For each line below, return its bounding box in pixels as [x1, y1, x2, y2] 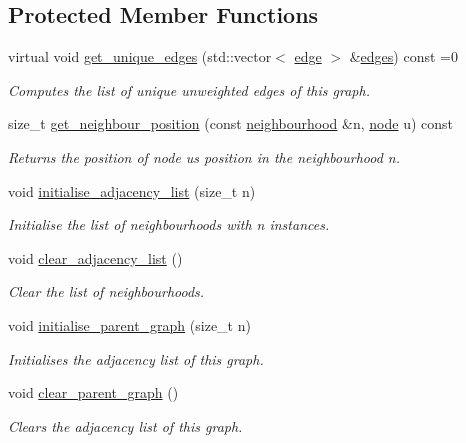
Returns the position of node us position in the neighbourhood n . [8, 146, 401, 167]
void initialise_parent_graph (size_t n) [8, 314, 251, 335]
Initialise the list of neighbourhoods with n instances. [8, 214, 330, 235]
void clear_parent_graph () [8, 382, 179, 403]
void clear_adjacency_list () [8, 247, 183, 268]
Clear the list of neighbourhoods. [8, 281, 205, 302]
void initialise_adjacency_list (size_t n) [8, 180, 256, 201]
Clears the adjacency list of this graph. [8, 415, 243, 436]
